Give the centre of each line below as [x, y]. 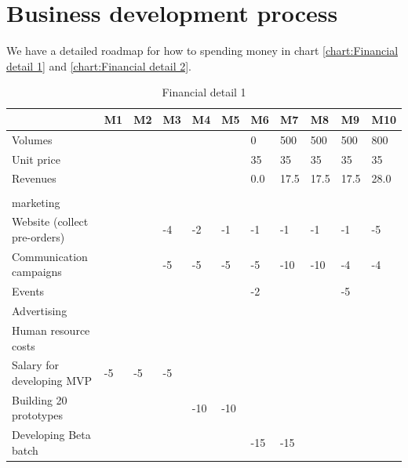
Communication [50, 256]
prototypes [38, 415]
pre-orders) [38, 236]
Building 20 [40, 399]
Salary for [35, 365]
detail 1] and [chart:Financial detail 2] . [99, 65]
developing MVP [52, 380]
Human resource [51, 330]
